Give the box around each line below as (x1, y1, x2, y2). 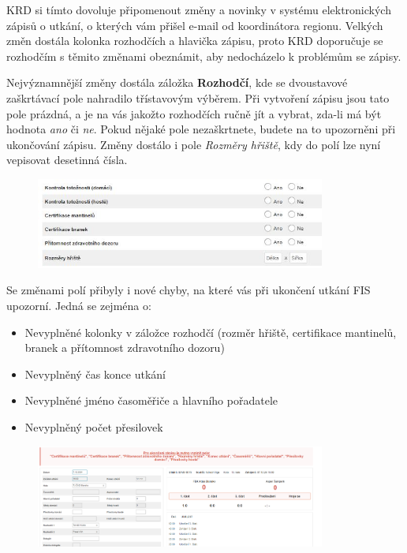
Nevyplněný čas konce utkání (24, 365, 166, 382)
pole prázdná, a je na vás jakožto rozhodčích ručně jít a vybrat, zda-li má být (6, 105, 382, 121)
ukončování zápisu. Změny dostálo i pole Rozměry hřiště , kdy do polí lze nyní (6, 136, 381, 152)
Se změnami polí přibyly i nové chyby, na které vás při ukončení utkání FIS (6, 282, 371, 298)
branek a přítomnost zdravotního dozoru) (24, 339, 225, 356)
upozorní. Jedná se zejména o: (6, 297, 151, 313)
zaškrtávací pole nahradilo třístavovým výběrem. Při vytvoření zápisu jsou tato (6, 89, 390, 106)
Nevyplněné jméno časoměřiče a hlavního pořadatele (24, 392, 278, 409)
